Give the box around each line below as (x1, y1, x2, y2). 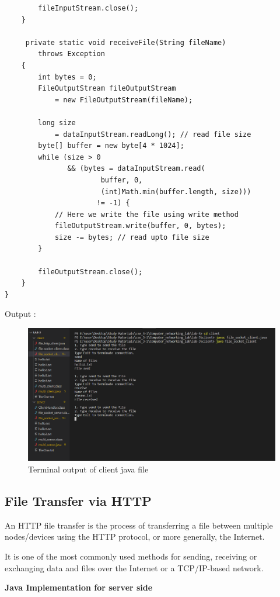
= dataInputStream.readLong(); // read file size (54, 130, 251, 139)
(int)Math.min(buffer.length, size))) (100, 187, 251, 196)
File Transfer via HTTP (5, 491, 152, 509)
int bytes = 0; (38, 73, 97, 81)
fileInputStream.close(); (38, 4, 139, 12)
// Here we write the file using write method (54, 210, 239, 219)
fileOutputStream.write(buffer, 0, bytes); (54, 222, 226, 230)
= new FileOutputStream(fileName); (54, 95, 193, 104)
